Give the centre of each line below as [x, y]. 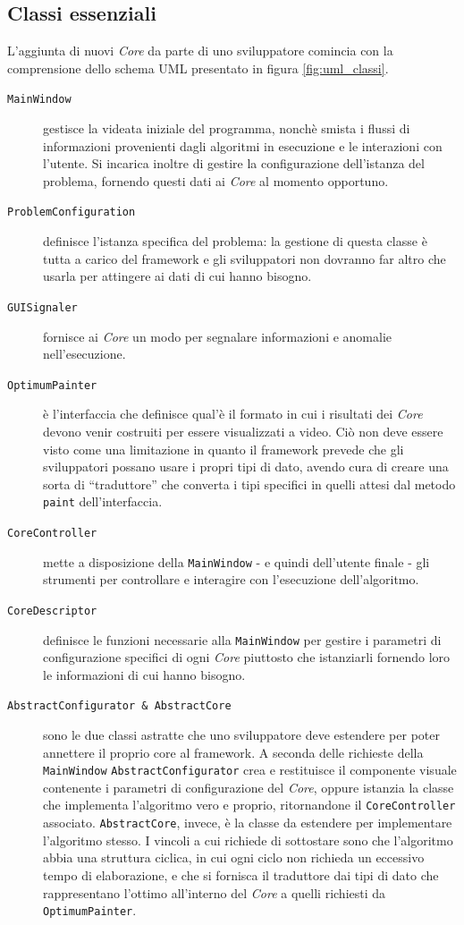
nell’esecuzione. [84, 354]
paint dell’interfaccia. [103, 501]
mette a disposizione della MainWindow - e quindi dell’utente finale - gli [236, 561]
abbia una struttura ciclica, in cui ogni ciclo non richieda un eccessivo [234, 857]
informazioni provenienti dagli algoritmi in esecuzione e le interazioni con [243, 145]
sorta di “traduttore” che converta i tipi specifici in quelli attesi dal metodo [249, 484]
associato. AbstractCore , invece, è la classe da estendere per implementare [248, 823]
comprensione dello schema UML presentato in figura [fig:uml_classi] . [198, 68]
